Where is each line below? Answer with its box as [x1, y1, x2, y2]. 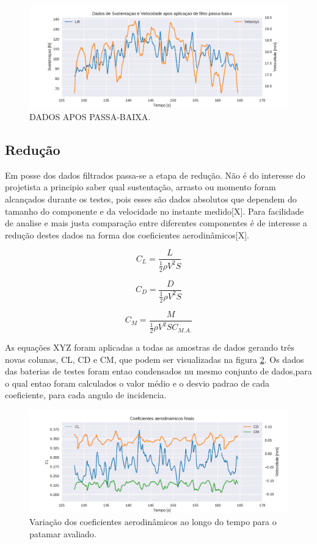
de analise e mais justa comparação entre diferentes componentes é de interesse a [5, 217, 307, 229]
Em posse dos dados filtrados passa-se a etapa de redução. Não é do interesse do [5, 168, 305, 181]
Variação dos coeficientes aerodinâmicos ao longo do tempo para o [29, 515, 277, 528]
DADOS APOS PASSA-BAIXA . [29, 110, 151, 123]
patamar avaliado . [29, 527, 97, 540]
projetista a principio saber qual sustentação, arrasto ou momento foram [5, 181, 276, 193]
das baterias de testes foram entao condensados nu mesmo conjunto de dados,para [5, 365, 312, 378]
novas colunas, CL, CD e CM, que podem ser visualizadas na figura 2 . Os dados [5, 353, 304, 365]
